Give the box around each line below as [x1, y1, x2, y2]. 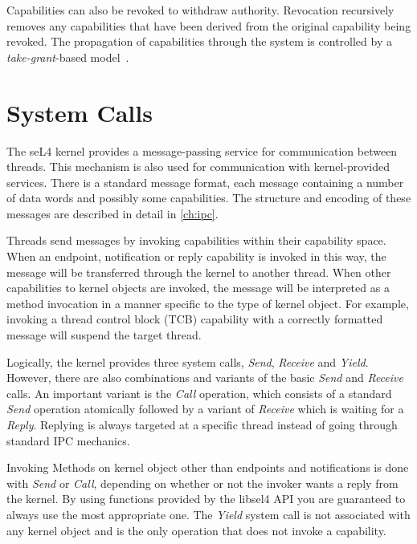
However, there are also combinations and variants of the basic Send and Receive [6, 369, 403, 386]
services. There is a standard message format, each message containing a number [6, 173, 404, 190]
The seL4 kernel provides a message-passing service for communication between [6, 142, 398, 159]
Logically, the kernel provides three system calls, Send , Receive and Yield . [6, 353, 369, 370]
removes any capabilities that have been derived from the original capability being [6, 17, 411, 34]
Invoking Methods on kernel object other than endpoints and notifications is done [6, 459, 409, 476]
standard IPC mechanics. [6, 432, 130, 449]
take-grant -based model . [6, 48, 129, 65]
